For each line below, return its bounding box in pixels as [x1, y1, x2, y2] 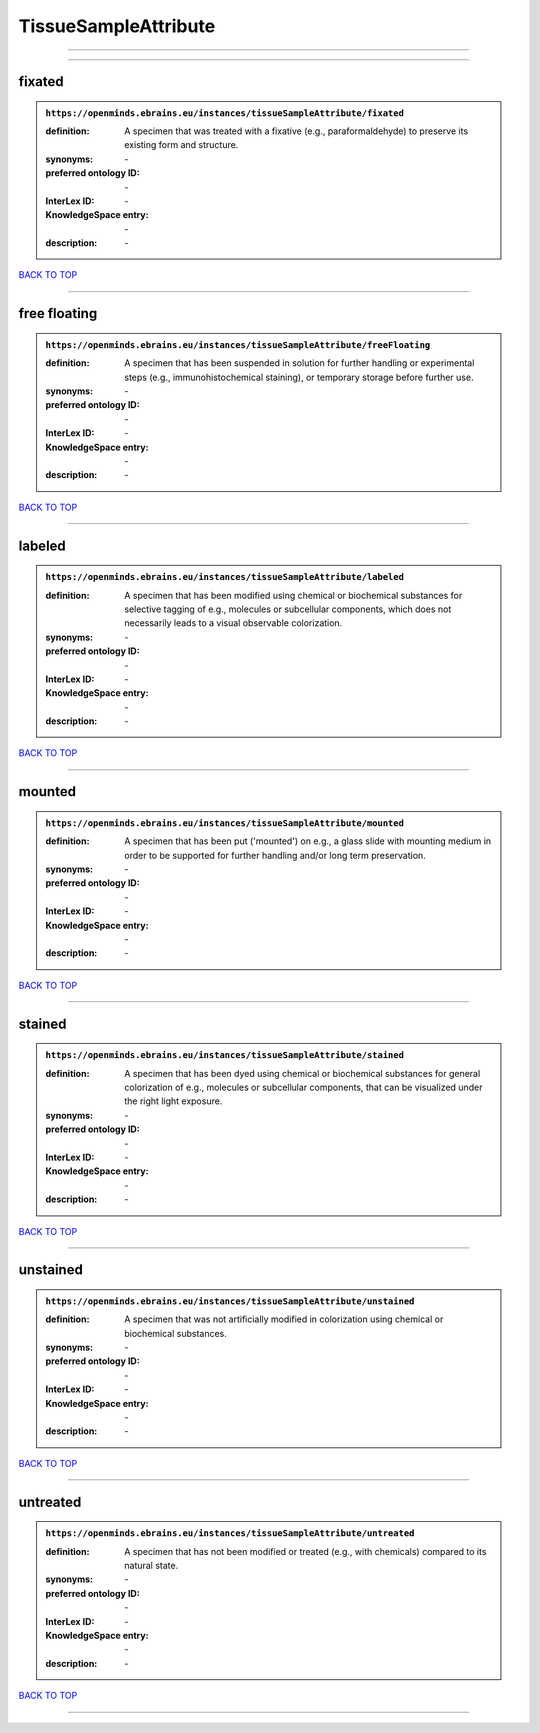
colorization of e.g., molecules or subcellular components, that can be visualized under [124, 1081, 483, 1093]
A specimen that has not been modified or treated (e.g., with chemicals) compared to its [124, 1545, 487, 1557]
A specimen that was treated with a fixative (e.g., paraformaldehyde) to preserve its [124, 125, 469, 137]
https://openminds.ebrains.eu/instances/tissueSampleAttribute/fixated [45, 107, 405, 119]
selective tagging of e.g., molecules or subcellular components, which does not [124, 603, 452, 615]
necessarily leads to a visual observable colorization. [124, 617, 343, 629]
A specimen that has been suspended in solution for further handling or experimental [124, 357, 475, 369]
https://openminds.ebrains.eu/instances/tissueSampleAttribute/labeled [45, 571, 405, 583]
